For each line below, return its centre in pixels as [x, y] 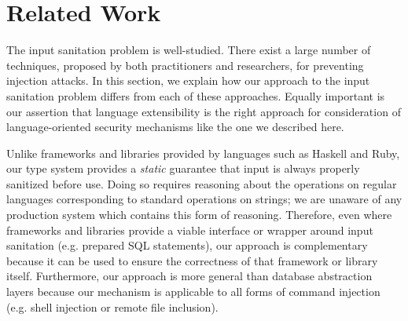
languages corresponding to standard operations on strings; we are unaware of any [204, 199]
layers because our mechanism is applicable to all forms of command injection [193, 292]
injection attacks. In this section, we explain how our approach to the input [188, 80]
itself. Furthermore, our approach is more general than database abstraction [189, 276]
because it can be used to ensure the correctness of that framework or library [192, 260]
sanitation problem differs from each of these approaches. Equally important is [196, 95]
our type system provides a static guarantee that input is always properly [183, 168]
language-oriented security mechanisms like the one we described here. [175, 127]
